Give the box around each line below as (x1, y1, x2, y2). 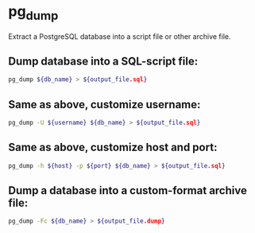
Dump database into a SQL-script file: (8, 54, 199, 68)
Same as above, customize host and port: (8, 141, 218, 154)
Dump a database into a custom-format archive (8, 184, 248, 197)
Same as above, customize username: (8, 98, 201, 111)
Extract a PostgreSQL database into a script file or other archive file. (8, 31, 231, 41)
